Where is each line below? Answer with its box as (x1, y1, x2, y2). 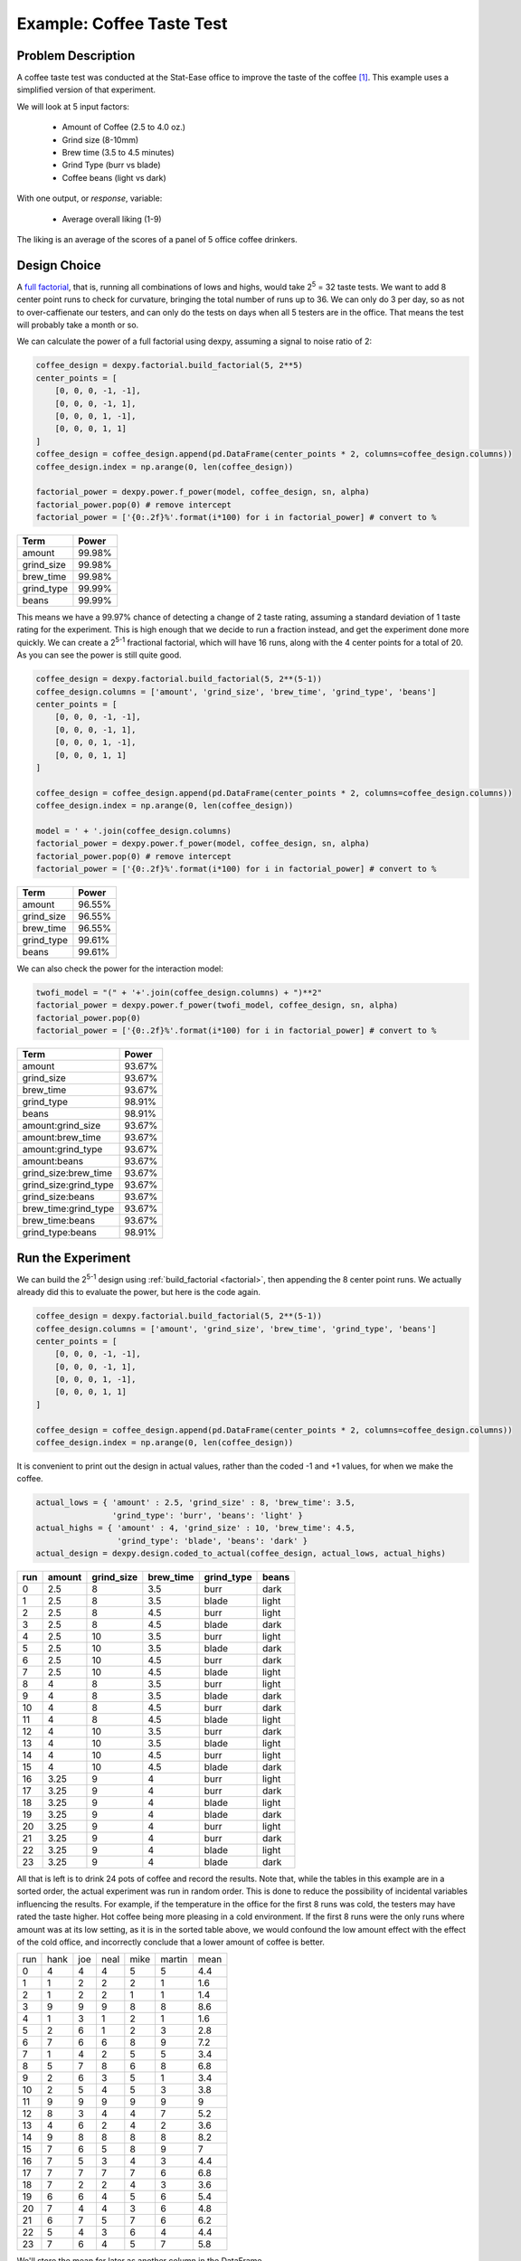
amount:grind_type (22, 1143, 103, 1156)
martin (159, 1954, 188, 1966)
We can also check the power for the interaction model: (16, 963, 223, 974)
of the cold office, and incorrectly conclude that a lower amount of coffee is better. (16, 1936, 326, 1947)
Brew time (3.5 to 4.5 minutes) (62, 147, 175, 158)
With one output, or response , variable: (16, 193, 163, 203)
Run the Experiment (16, 1250, 131, 1265)
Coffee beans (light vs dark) (62, 172, 166, 183)
